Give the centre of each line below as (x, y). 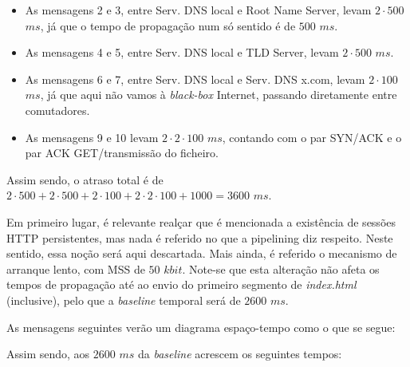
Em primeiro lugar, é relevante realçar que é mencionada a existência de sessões (201, 221)
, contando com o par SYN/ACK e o (312, 137)
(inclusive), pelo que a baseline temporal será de (124, 300)
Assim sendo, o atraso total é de (85, 179)
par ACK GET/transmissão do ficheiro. (122, 153)
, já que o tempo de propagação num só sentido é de (168, 25)
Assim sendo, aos (48, 354)
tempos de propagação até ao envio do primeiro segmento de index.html (181, 284)
